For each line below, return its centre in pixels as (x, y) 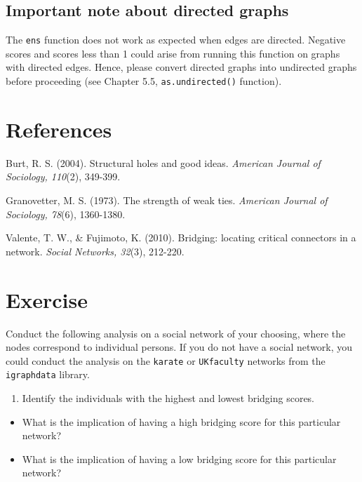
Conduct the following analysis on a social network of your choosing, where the (176, 333)
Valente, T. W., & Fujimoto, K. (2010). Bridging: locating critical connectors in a (181, 237)
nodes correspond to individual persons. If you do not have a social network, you (179, 347)
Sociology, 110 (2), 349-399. (63, 176)
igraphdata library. (48, 374)
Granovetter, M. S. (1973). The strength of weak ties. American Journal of (167, 200)
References (59, 129)
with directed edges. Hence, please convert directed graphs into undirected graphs (181, 67)
